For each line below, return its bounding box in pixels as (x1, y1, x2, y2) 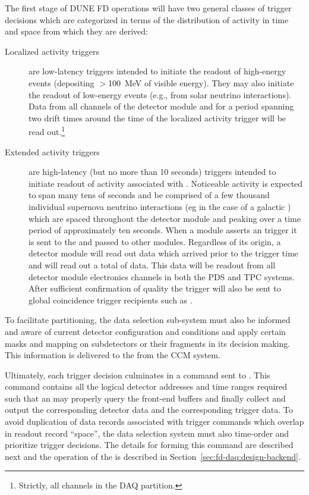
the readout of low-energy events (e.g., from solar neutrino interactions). (29, 88, 292, 101)
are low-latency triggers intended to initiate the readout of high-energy (29, 65, 286, 77)
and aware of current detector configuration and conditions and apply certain (5, 325, 286, 337)
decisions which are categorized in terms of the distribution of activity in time (5, 13, 289, 26)
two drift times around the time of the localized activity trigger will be (29, 111, 286, 124)
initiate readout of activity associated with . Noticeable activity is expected (29, 177, 303, 189)
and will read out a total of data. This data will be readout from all (29, 258, 276, 271)
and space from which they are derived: (5, 25, 148, 37)
